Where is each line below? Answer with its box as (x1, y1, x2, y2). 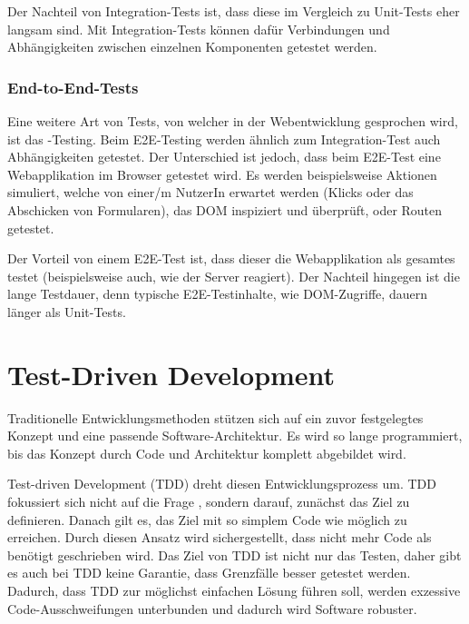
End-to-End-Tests (7, 75, 139, 98)
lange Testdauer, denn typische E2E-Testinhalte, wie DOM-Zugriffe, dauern (7, 284, 427, 303)
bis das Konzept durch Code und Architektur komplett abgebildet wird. (7, 443, 406, 462)
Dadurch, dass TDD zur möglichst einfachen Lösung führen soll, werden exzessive (7, 581, 461, 599)
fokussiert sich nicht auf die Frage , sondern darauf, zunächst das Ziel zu (7, 492, 410, 511)
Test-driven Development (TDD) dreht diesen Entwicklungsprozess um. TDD (7, 474, 436, 493)
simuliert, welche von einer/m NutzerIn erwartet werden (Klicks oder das (7, 183, 414, 202)
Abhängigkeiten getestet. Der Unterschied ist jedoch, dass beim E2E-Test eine (7, 147, 441, 166)
